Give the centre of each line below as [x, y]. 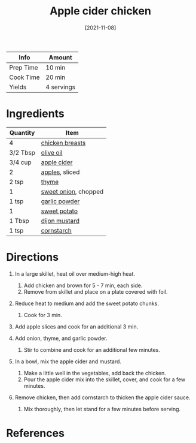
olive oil [52, 152]
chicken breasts [63, 143]
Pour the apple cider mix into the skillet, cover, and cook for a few [105, 379]
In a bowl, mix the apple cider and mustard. [68, 361]
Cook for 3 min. [43, 315]
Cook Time [24, 77]
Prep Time [24, 67]
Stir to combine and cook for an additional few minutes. [92, 349]
